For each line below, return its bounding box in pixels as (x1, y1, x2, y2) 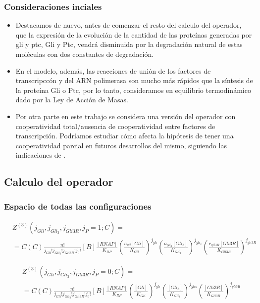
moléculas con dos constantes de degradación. (15, 49, 154, 59)
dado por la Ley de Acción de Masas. (15, 94, 128, 105)
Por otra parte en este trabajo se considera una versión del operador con (15, 111, 236, 121)
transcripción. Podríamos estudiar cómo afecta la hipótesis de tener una (15, 130, 234, 141)
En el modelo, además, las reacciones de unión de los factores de (15, 65, 211, 76)
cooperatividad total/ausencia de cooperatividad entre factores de (15, 121, 215, 131)
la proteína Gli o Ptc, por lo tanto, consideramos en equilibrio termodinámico (15, 85, 251, 95)
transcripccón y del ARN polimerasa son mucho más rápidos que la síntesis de (15, 75, 253, 86)
